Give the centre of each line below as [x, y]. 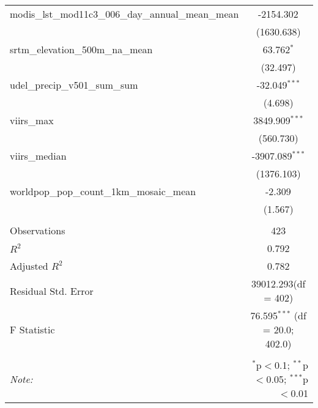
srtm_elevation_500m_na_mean [81, 49]
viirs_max [32, 120]
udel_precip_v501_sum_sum [74, 85]
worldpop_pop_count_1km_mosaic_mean [103, 191]
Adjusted [29, 266]
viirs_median [38, 156]
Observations [38, 230]
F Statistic [32, 329]
